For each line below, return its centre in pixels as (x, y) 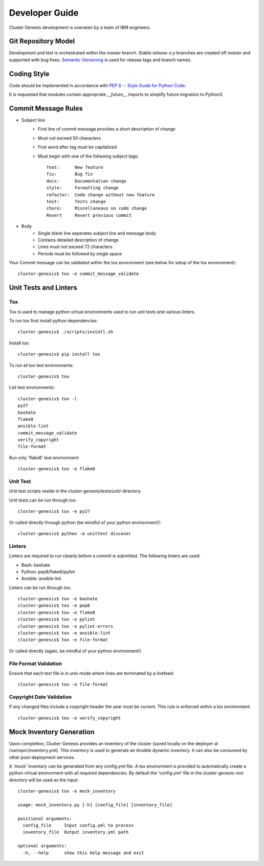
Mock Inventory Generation (52, 732)
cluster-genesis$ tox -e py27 (54, 512)
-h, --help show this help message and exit (83, 853)
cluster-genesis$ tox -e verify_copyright (69, 718)
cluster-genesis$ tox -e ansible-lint (64, 633)
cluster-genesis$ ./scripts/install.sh (66, 332)
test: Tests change (76, 201)
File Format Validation (35, 663)
